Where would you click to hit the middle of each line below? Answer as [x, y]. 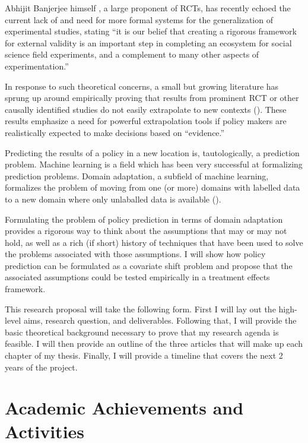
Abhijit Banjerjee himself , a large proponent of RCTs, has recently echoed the [148, 8]
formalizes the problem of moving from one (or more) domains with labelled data [153, 187]
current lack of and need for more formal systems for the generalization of [139, 19]
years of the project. [41, 367]
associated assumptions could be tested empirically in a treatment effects [137, 277]
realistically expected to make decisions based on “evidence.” [115, 132]
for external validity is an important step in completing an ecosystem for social [148, 42]
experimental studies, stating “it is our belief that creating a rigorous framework [151, 31]
